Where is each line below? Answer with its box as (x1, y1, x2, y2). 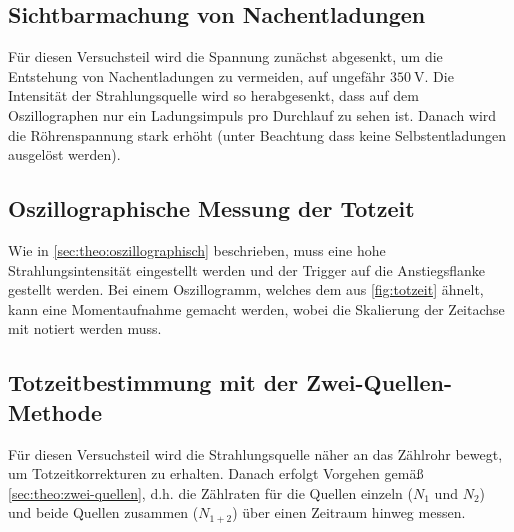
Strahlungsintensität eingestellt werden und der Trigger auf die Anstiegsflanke (8, 259, 486, 280)
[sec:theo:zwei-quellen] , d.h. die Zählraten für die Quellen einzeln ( (8, 482, 414, 503)
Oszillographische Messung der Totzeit (8, 193, 415, 224)
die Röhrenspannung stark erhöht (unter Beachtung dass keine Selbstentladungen (8, 124, 506, 145)
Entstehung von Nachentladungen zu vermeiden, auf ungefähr (8, 65, 386, 86)
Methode (8, 396, 103, 427)
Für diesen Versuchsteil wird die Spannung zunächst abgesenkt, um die (8, 46, 443, 67)
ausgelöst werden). (8, 144, 121, 165)
